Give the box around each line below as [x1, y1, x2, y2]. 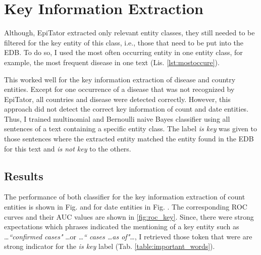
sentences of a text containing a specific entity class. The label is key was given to [4, 123, 257, 134]
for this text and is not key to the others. [4, 143, 131, 154]
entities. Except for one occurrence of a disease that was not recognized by [4, 84, 235, 94]
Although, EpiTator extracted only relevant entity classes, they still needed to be [4, 27, 255, 38]
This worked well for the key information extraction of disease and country [4, 74, 236, 84]
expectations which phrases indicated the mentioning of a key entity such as [4, 221, 239, 232]
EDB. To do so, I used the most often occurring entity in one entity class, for [4, 47, 243, 58]
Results [4, 168, 43, 183]
